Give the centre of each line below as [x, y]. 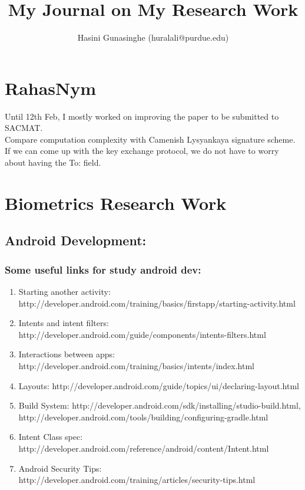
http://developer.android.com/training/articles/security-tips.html [137, 480]
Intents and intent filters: [64, 323]
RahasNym [51, 88]
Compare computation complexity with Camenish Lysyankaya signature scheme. [150, 139]
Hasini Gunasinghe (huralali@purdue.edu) [153, 37]
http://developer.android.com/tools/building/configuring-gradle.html [143, 417]
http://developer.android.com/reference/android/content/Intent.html [144, 448]
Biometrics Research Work [116, 203]
